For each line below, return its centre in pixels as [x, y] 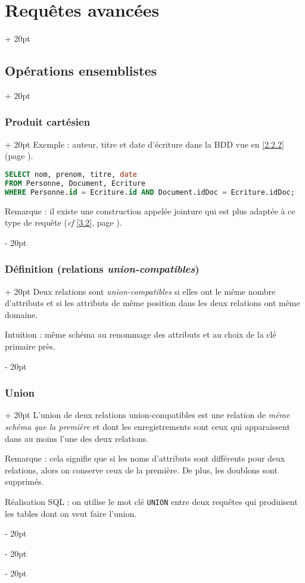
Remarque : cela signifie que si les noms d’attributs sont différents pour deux [145, 458]
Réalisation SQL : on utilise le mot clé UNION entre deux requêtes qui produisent [151, 501]
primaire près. [30, 346]
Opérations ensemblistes [81, 71]
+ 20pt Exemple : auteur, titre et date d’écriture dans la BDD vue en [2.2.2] [144, 144]
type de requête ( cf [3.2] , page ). [63, 222]
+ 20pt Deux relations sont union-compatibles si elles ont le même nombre [140, 291]
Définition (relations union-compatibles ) [102, 269]
